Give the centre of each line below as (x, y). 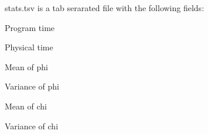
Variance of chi (32, 126)
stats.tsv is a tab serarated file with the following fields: (105, 8)
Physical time (29, 47)
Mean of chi (26, 106)
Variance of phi (32, 86)
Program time (30, 27)
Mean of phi (26, 66)
